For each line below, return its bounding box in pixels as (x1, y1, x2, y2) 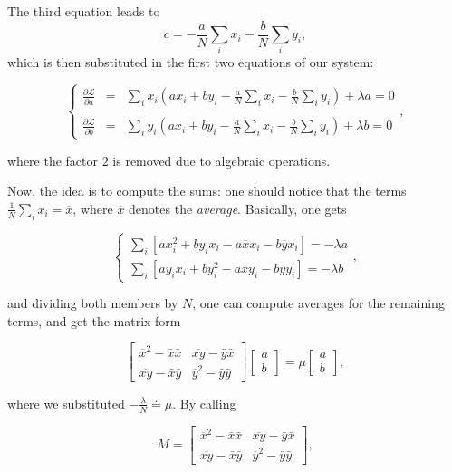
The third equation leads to (7, 2, 160, 20)
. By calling (172, 393, 236, 412)
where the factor (7, 150, 99, 169)
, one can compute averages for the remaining (192, 294, 445, 313)
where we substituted (7, 393, 125, 412)
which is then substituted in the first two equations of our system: (7, 53, 374, 72)
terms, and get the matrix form (7, 311, 181, 330)
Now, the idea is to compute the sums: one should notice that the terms (7, 181, 407, 200)
